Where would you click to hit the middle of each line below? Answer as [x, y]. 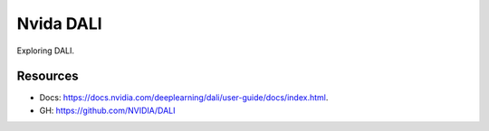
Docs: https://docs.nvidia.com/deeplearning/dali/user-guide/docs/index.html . [184, 98]
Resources [48, 76]
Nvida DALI [60, 23]
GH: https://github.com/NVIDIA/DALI [107, 110]
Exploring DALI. [46, 51]
